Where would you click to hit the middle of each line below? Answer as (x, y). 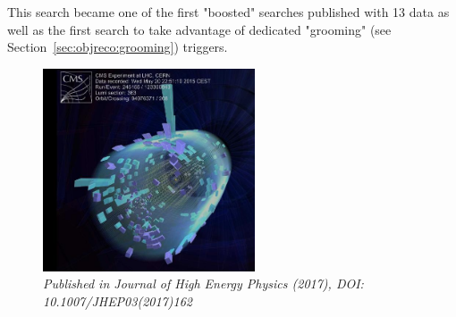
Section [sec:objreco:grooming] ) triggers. (118, 47)
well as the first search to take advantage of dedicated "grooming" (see (199, 29)
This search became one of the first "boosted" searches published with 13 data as (228, 12)
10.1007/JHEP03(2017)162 (118, 300)
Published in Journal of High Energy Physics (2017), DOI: (203, 284)
